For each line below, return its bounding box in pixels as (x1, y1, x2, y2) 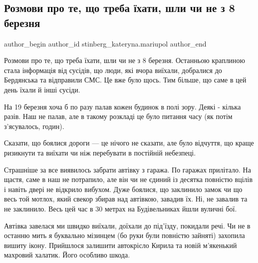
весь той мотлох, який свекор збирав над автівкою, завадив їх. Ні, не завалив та (4, 193, 248, 204)
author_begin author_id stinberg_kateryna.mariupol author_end (4, 38, 207, 48)
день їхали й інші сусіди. (4, 84, 80, 94)
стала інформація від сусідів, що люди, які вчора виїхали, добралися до (4, 64, 222, 75)
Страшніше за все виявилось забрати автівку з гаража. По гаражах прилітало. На (4, 164, 251, 174)
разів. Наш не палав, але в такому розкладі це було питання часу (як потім (4, 111, 233, 121)
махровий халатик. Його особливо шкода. (4, 249, 130, 260)
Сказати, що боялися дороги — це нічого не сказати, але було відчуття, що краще (4, 137, 254, 148)
